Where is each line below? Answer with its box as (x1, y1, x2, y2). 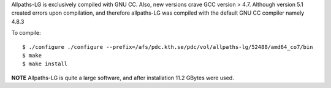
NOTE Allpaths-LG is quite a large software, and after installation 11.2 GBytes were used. (11, 74, 234, 81)
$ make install (22, 61, 68, 67)
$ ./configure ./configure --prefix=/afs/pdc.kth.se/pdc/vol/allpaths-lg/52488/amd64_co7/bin (22, 43, 313, 50)
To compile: (11, 29, 41, 37)
